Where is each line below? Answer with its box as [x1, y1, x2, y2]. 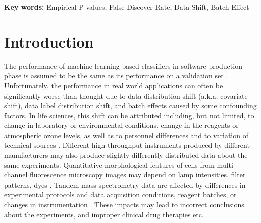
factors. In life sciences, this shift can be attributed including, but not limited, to [4, 110, 254, 120]
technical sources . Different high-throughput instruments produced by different [4, 140, 250, 150]
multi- [217, 159, 236, 170]
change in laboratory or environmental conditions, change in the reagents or [4, 120, 239, 130]
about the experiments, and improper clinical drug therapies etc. [4, 209, 204, 219]
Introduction [4, 31, 94, 52]
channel [4, 169, 28, 180]
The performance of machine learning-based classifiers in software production [4, 60, 242, 71]
